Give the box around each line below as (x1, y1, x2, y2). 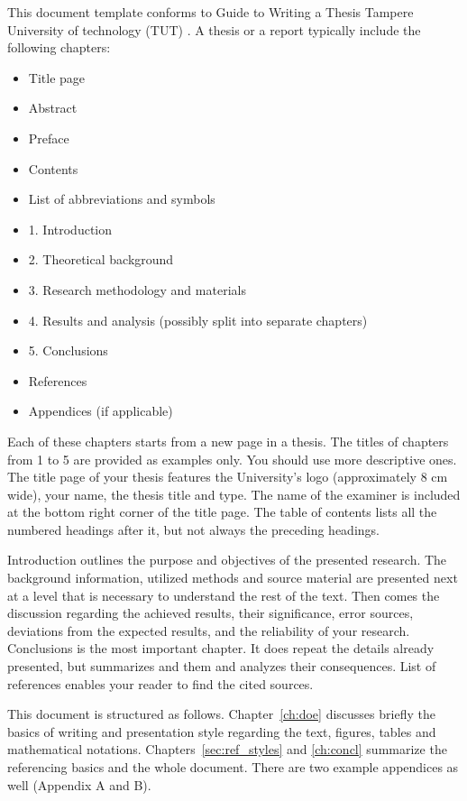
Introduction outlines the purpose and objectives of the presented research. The (7, 550, 447, 569)
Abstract (28, 98, 78, 117)
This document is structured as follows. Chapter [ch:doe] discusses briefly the (7, 704, 435, 723)
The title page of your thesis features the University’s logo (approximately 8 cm (7, 467, 448, 486)
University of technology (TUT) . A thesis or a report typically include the (7, 20, 421, 39)
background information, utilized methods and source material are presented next (7, 568, 458, 587)
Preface (28, 128, 69, 147)
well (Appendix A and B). (7, 775, 151, 794)
